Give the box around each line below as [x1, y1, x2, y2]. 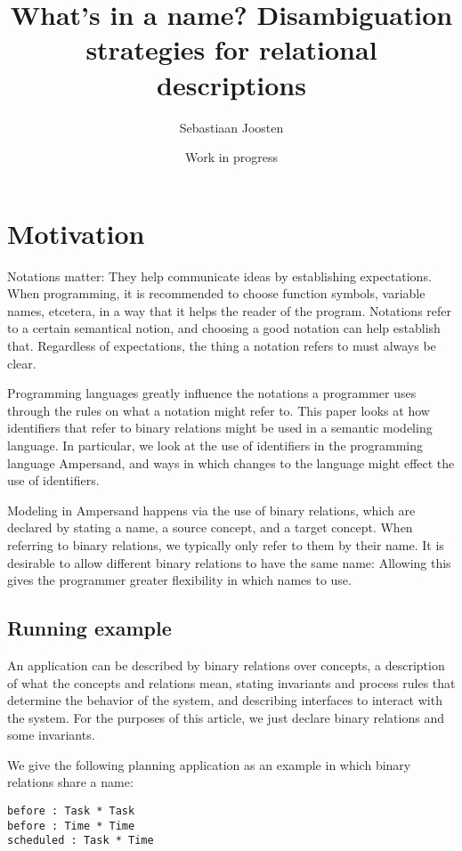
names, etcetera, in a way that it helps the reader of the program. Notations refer [7, 301, 452, 320]
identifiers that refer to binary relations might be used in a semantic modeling [7, 418, 433, 437]
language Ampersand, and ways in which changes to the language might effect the [7, 453, 455, 472]
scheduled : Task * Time [7, 834, 154, 847]
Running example [7, 614, 172, 642]
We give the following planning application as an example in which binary [7, 755, 411, 774]
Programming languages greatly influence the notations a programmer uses [7, 384, 417, 402]
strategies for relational [85, 31, 377, 68]
